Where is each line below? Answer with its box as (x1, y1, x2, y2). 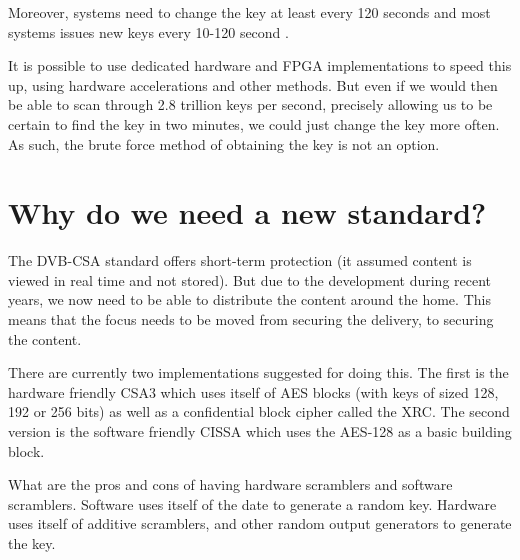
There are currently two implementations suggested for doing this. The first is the (8, 362, 509, 383)
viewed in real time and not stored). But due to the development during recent (8, 269, 492, 290)
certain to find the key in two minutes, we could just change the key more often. (8, 113, 500, 134)
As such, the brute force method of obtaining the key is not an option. (8, 133, 440, 154)
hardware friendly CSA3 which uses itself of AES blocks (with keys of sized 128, (8, 381, 499, 402)
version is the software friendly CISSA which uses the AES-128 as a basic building (8, 421, 512, 442)
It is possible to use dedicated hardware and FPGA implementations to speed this (8, 55, 512, 76)
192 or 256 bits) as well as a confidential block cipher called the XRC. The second (8, 401, 510, 422)
